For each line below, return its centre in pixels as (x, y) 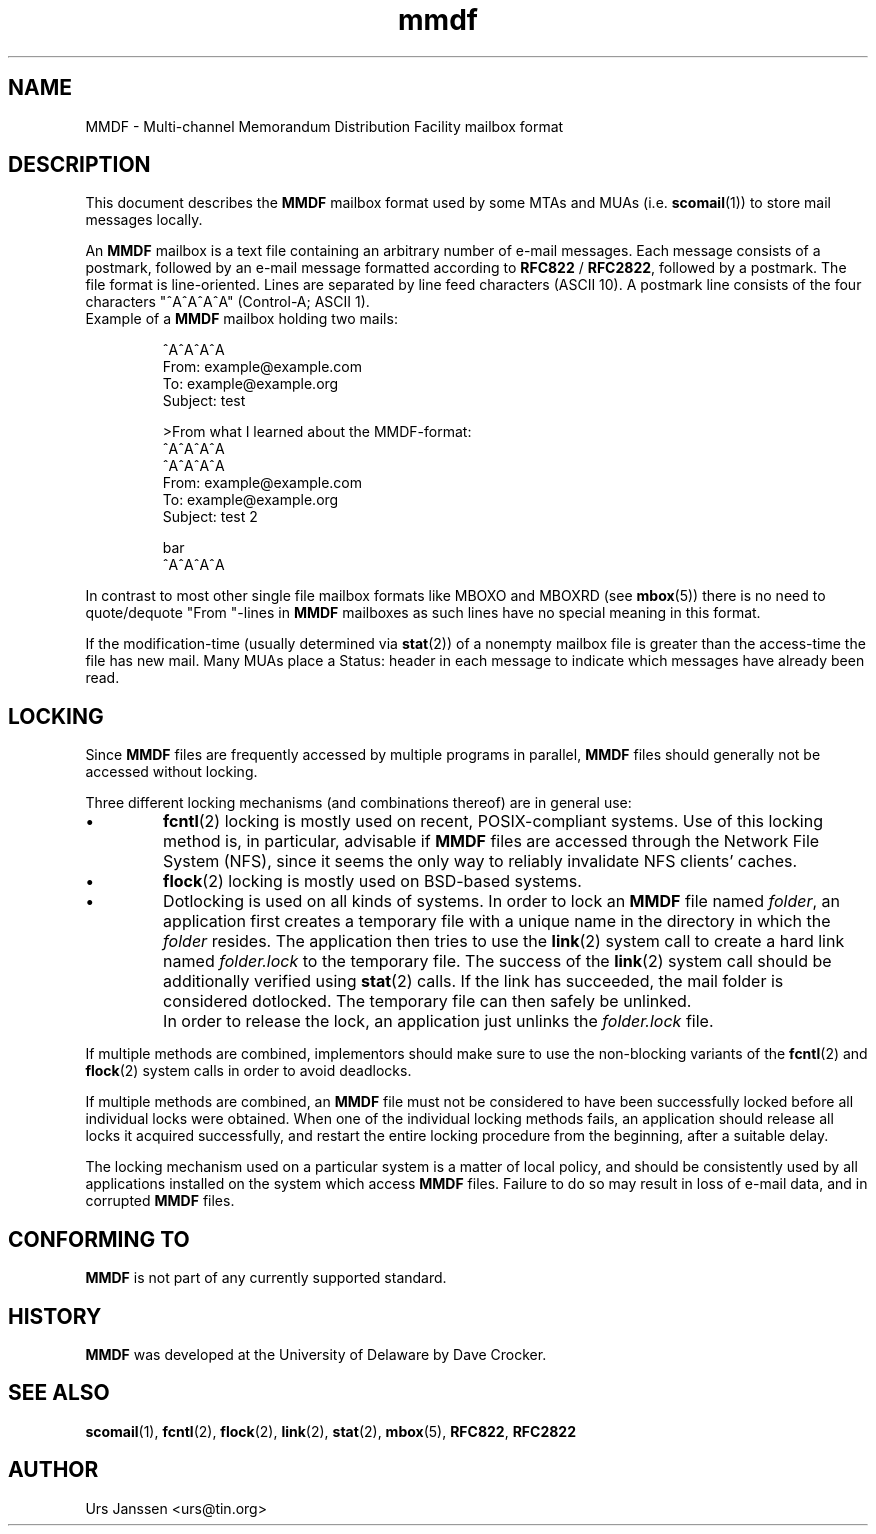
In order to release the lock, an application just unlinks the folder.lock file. (438, 1021)
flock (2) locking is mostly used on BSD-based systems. (372, 881)
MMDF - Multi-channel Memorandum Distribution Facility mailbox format (324, 126)
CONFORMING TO (99, 1239)
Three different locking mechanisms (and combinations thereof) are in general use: (358, 803)
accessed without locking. (171, 772)
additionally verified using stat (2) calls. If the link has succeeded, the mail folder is (473, 981)
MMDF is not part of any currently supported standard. (266, 1278)
